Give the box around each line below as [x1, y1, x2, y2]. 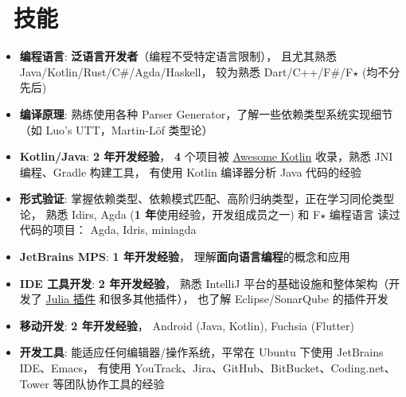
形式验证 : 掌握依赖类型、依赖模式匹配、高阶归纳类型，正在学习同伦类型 [19, 190, 395, 207]
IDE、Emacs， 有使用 [19, 360, 131, 376]
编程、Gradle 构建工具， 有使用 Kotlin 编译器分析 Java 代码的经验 [19, 163, 362, 180]
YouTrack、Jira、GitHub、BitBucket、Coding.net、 [135, 360, 396, 376]
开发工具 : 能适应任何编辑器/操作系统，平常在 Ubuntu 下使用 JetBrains [19, 344, 384, 360]
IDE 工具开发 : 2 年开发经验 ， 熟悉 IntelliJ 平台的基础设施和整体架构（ [19, 274, 389, 291]
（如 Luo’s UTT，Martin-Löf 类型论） [19, 121, 213, 138]
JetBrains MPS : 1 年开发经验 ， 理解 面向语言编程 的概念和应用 [19, 248, 350, 265]
